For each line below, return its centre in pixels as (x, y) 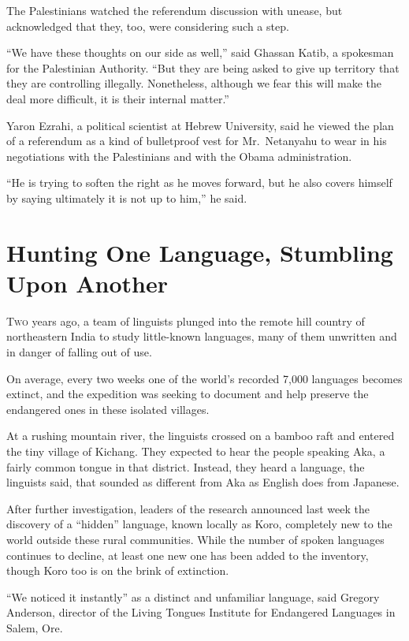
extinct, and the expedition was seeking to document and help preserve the (188, 394)
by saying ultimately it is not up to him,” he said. (127, 198)
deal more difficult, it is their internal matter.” (118, 98)
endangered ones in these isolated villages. (108, 409)
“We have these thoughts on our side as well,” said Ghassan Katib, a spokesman (200, 52)
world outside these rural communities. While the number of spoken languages (195, 539)
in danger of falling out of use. (79, 352)
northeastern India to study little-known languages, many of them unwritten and (202, 336)
